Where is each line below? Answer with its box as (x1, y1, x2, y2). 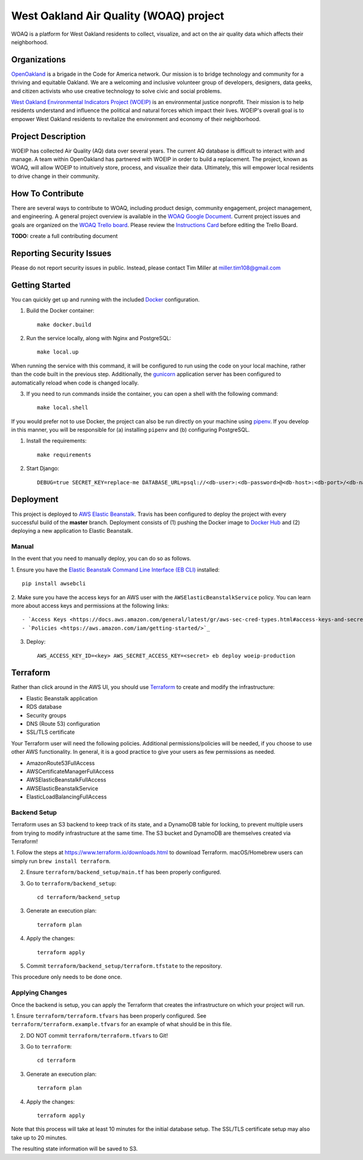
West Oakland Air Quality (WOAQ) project (11, 9, 224, 22)
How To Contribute (11, 188, 84, 199)
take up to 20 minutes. (11, 1134, 68, 1141)
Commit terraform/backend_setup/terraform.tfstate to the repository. (26, 963, 222, 969)
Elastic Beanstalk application (26, 694, 98, 702)
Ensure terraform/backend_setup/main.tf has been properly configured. (26, 869, 221, 876)
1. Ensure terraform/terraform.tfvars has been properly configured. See (11, 1012, 207, 1020)
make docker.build (37, 321, 92, 328)
